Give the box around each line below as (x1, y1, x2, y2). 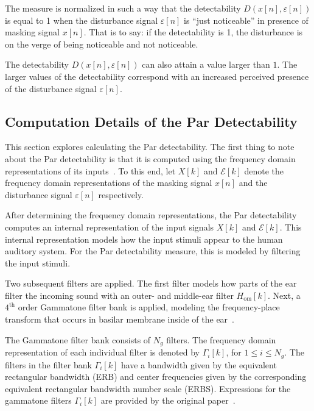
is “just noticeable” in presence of (184, 13, 309, 26)
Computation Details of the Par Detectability (5, 112, 298, 130)
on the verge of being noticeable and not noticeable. (5, 37, 198, 50)
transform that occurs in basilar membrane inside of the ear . (5, 313, 235, 326)
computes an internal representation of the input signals (5, 220, 214, 233)
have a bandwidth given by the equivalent (120, 358, 277, 371)
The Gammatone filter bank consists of (5, 333, 151, 346)
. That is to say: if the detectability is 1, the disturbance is (83, 26, 303, 38)
